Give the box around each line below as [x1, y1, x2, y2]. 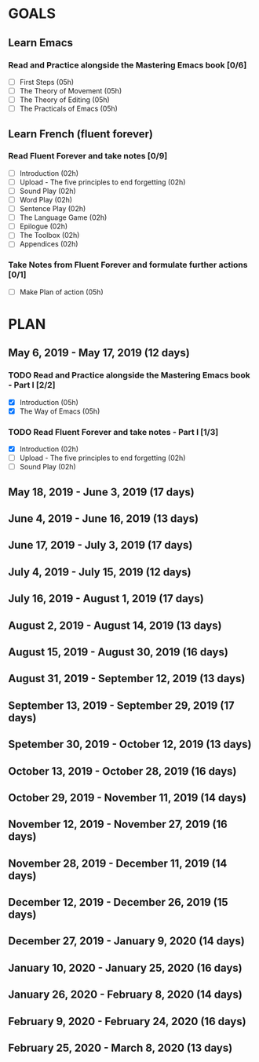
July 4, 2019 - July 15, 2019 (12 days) [8, 565, 192, 578]
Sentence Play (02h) [19, 204, 86, 213]
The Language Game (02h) [19, 213, 108, 222]
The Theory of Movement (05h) [19, 86, 122, 95]
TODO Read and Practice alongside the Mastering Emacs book [8, 370, 250, 381]
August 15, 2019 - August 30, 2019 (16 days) [8, 645, 229, 659]
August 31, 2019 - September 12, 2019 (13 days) [8, 672, 246, 685]
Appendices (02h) [19, 239, 78, 249]
